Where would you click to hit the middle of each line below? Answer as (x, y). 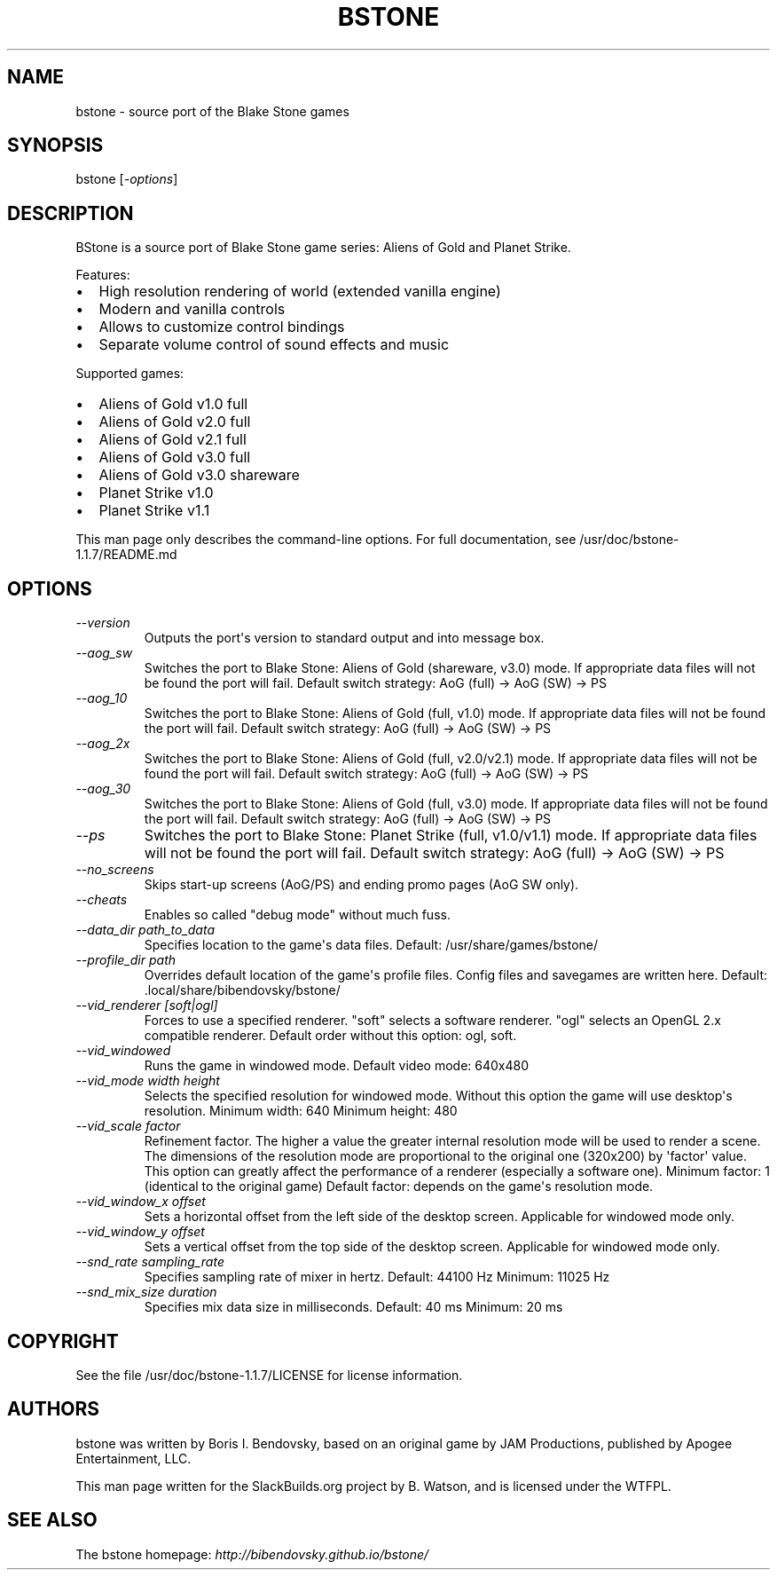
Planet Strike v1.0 (156, 493)
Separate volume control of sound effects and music (274, 345)
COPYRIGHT (63, 1341)
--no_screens (115, 870)
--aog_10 (102, 698)
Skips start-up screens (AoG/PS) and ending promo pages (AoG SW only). (361, 885)
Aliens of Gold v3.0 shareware (199, 475)
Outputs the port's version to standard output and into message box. (344, 638)
